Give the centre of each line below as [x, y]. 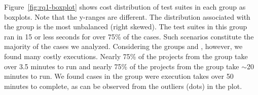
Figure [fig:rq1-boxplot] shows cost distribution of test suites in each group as [125, 7]
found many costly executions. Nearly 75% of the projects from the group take [126, 56]
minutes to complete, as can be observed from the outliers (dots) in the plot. [123, 86]
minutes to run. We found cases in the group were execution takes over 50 [119, 76]
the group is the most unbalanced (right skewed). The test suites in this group [126, 27]
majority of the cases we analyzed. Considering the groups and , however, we [123, 46]
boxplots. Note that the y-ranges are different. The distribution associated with [127, 16]
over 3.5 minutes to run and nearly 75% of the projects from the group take [122, 66]
